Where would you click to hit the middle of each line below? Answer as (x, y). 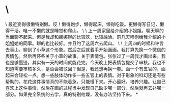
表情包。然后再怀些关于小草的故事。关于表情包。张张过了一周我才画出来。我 (85, 56)
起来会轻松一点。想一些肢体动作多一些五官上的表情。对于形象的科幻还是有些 (85, 75)
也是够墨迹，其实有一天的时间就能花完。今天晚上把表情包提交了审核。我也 (83, 62)
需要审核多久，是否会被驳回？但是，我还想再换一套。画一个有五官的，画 (90, 69)
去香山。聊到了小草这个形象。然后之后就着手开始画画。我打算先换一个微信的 (85, 49)
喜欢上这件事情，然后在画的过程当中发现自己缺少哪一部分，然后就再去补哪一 (85, 88)
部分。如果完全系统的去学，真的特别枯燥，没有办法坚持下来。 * (72, 94)
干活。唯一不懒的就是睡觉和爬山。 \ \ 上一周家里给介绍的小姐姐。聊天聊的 (87, 30)
